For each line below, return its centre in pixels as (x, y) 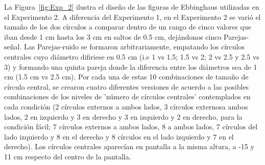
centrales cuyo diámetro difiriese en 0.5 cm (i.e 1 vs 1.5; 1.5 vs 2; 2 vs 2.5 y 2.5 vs (132, 56)
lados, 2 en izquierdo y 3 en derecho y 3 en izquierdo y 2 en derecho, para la (123, 116)
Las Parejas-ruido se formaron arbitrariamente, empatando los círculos (134, 47)
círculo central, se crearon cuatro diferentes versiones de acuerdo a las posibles (127, 86)
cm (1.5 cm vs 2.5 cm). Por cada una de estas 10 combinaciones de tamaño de (126, 77)
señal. (13, 47)
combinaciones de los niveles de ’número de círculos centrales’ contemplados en (127, 97)
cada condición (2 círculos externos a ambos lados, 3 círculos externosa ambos (126, 106)
